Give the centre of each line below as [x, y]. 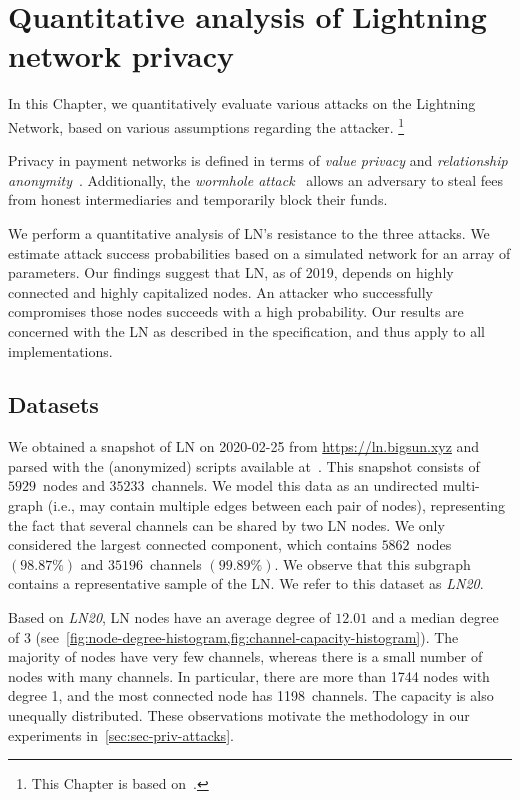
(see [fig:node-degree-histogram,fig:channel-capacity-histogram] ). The [247, 636]
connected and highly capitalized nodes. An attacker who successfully [221, 291]
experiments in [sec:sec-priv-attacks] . [121, 734]
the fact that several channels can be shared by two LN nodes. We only [226, 524]
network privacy [121, 55]
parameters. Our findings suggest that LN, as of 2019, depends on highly [231, 272]
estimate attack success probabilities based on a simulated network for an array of [259, 252]
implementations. [60, 350]
